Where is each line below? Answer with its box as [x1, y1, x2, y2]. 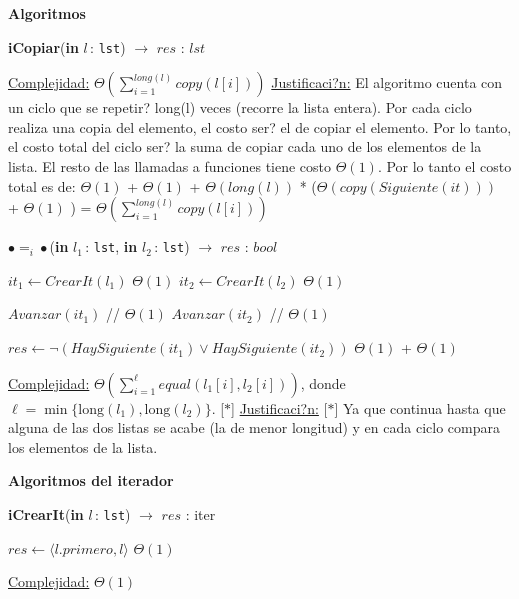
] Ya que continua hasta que [334, 397, 506, 418]
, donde [300, 372, 346, 393]
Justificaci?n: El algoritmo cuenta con [271, 72, 503, 93]
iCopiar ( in [8, 36, 79, 57]
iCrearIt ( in [8, 504, 84, 525]
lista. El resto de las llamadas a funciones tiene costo [8, 156, 332, 177]
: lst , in [85, 236, 138, 257]
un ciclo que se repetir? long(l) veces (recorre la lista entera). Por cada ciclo [8, 97, 472, 118]
